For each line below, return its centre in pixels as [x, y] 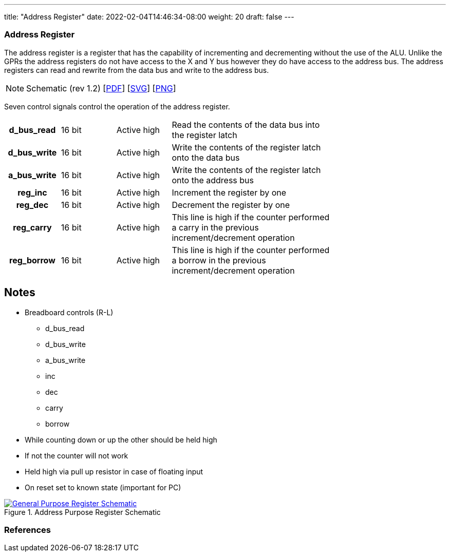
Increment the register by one [229, 192]
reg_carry [32, 227]
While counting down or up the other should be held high [121, 439]
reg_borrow [32, 260]
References [27, 530]
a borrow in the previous [219, 260]
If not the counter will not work [77, 455]
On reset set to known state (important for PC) [103, 487]
